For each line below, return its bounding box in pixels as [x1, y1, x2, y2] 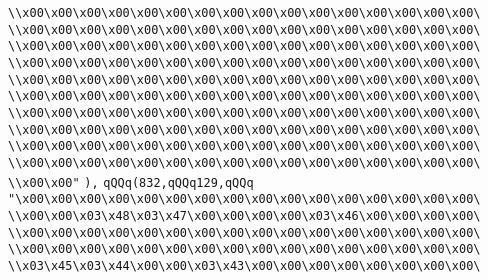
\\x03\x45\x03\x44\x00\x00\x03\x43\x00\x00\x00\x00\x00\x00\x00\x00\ [8, 258, 481, 273]
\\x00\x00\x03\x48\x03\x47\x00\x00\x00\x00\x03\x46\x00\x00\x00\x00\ [8, 208, 481, 223]
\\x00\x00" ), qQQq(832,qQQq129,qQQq [8, 175, 254, 190]
